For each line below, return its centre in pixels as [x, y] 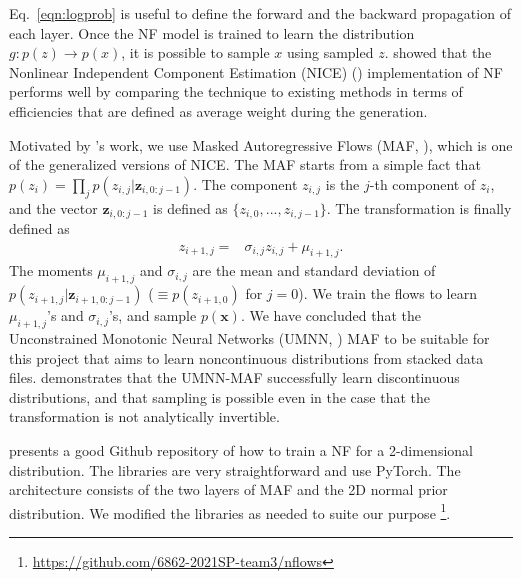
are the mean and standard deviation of [314, 270]
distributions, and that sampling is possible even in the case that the [219, 396]
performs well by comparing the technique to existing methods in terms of [236, 91]
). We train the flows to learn [387, 293]
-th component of [422, 183]
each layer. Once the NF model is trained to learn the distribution [212, 32]
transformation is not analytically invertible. [144, 416]
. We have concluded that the [330, 315]
